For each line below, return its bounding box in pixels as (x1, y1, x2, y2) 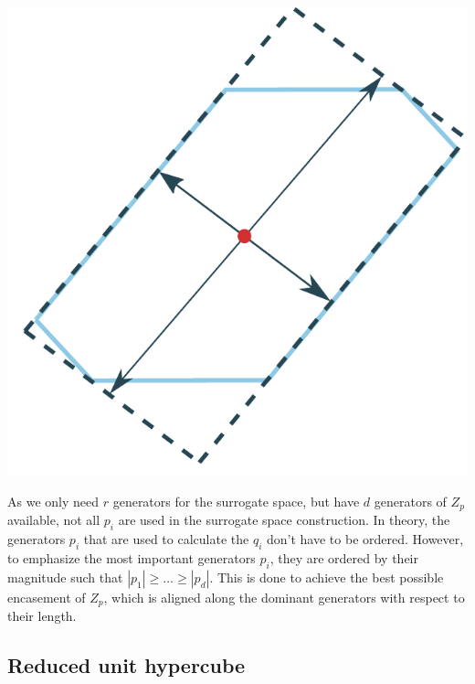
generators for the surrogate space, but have (112, 491, 360, 510)
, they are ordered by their (269, 549, 418, 568)
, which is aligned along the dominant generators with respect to (103, 587, 465, 606)
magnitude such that (7, 567, 123, 586)
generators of (374, 491, 447, 510)
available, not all (7, 510, 100, 529)
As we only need (7, 491, 100, 510)
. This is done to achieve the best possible (209, 567, 444, 586)
